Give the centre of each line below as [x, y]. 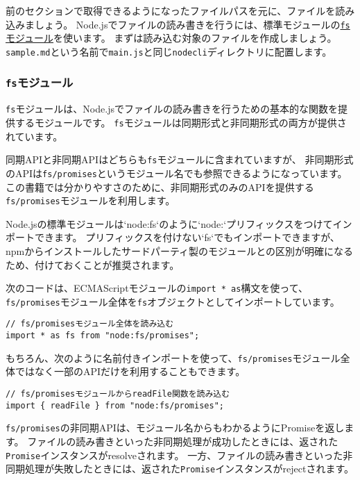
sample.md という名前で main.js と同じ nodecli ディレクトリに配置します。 [169, 51]
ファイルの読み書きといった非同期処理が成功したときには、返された [183, 441]
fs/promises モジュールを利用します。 [91, 200]
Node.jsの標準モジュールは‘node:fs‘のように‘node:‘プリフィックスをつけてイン [179, 223]
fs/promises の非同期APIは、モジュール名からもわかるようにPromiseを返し [175, 428]
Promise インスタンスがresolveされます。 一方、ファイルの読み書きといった [174, 455]
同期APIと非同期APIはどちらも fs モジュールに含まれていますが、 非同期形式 [180, 159]
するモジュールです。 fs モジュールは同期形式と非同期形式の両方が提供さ [181, 122]
